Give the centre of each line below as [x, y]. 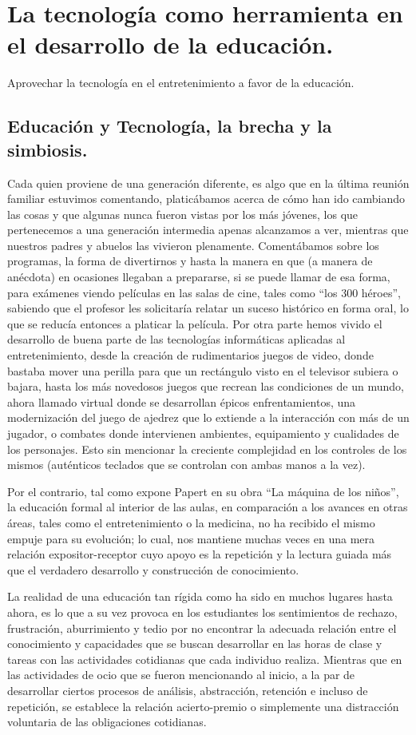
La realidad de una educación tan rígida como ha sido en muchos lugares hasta [200, 596]
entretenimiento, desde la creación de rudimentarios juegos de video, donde [190, 355]
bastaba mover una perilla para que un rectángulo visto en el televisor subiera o [203, 370]
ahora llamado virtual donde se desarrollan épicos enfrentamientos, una [182, 401]
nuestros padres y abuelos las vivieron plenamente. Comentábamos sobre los [193, 245]
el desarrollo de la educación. [170, 44]
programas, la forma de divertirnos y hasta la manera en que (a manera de [190, 261]
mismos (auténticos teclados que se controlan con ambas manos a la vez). [186, 465]
